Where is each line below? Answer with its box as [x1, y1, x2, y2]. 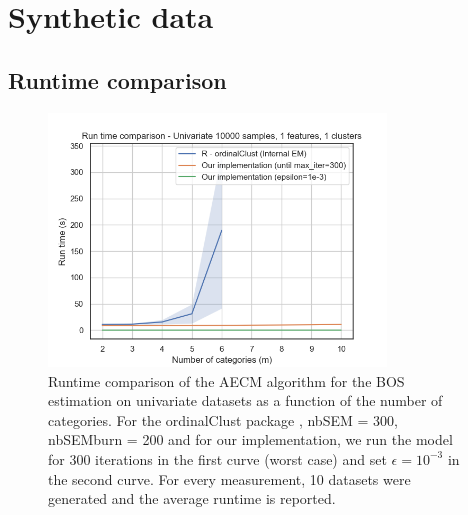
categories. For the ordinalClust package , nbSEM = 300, [48, 409, 398, 430]
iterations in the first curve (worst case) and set [95, 448, 387, 469]
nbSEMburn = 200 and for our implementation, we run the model [48, 429, 453, 450]
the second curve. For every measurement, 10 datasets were [48, 468, 411, 489]
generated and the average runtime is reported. [48, 488, 336, 509]
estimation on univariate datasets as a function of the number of [48, 390, 443, 411]
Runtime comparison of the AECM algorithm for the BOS [48, 370, 405, 391]
